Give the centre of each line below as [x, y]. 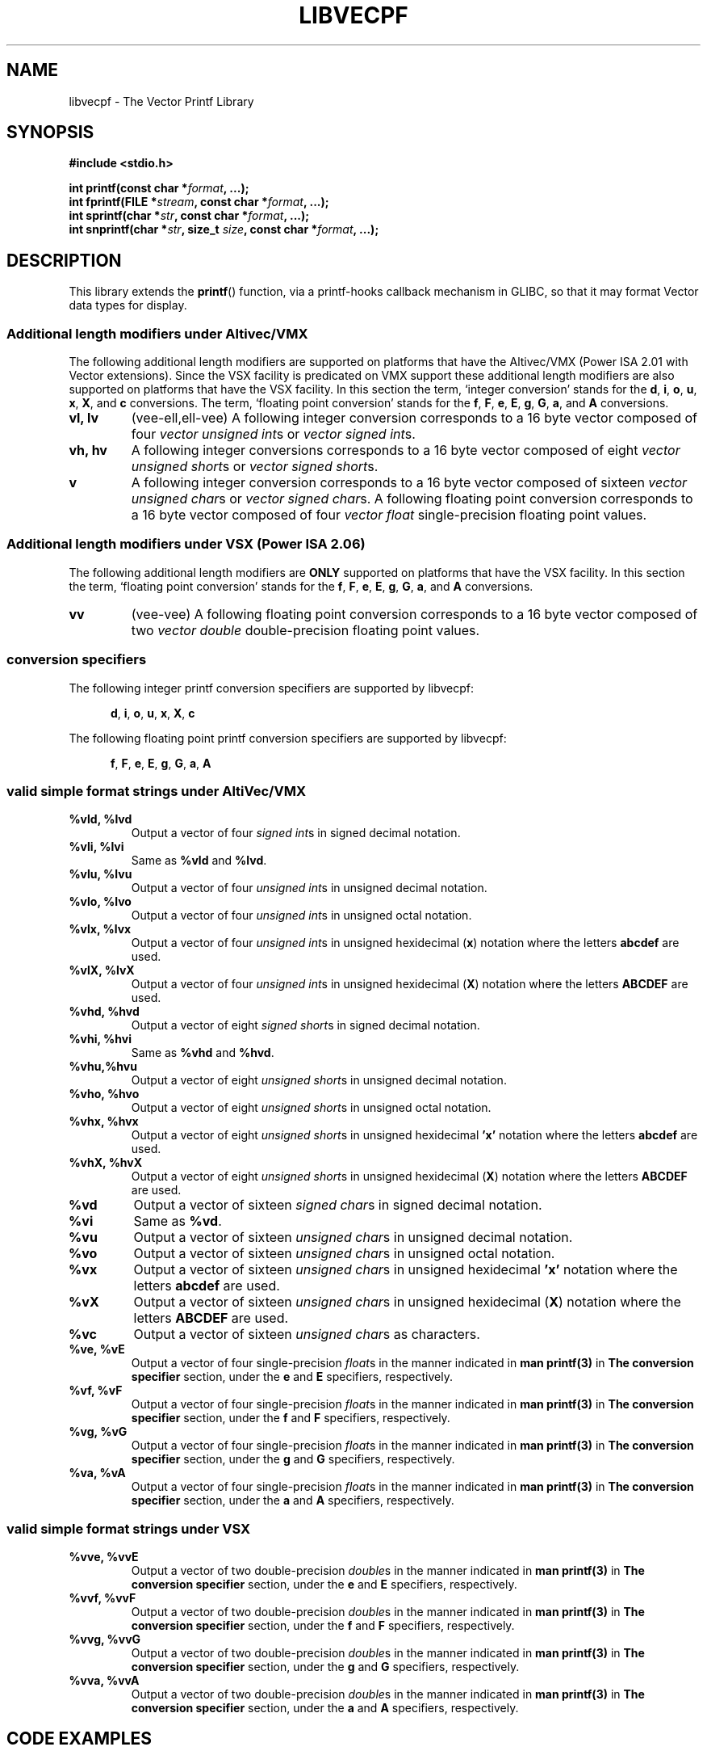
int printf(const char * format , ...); [159, 188]
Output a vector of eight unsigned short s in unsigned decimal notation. [319, 1080]
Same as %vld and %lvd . [199, 861]
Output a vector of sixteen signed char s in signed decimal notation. [338, 1205]
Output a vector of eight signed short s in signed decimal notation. [305, 1025]
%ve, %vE [97, 1349]
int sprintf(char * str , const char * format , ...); [189, 216]
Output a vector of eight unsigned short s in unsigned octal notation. [311, 1108]
